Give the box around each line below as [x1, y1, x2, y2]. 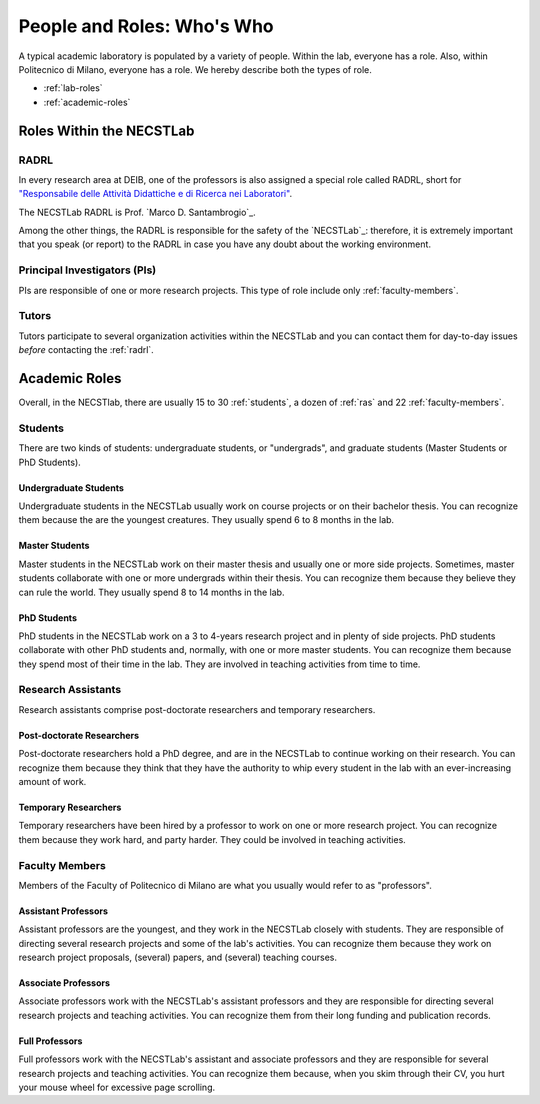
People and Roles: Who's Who [18, 15, 274, 37]
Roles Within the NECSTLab [18, 122, 195, 139]
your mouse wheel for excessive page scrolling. [18, 1081, 216, 1094]
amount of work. [18, 775, 87, 787]
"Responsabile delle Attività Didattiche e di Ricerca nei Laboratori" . [18, 188, 293, 200]
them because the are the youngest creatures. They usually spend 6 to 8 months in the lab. [18, 514, 395, 526]
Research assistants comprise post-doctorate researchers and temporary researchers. [18, 703, 376, 715]
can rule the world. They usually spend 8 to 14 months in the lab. [18, 586, 285, 598]
